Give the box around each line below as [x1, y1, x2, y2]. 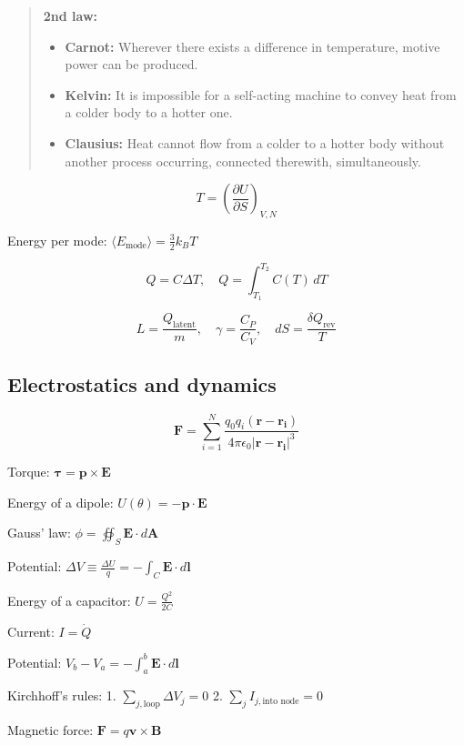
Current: [7, 621, 55, 640]
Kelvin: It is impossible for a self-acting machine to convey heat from [65, 85, 457, 104]
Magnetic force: [7, 720, 94, 740]
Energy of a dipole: [7, 492, 114, 511]
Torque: [7, 462, 50, 481]
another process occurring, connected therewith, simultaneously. [65, 151, 421, 170]
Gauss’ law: [7, 523, 71, 542]
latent [172, 320, 197, 330]
